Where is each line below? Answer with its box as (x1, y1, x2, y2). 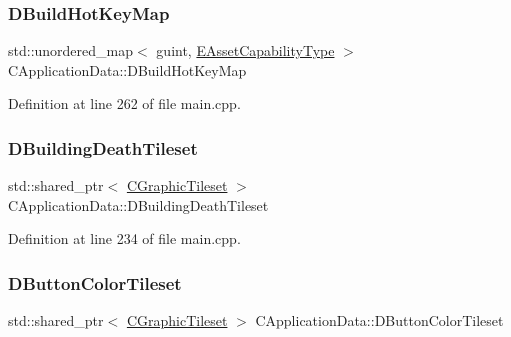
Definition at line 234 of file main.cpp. (8, 228, 241, 249)
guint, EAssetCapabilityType (156, 40, 335, 61)
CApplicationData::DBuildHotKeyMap (8, 59, 247, 80)
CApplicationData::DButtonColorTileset (255, 310, 504, 331)
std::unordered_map (8, 40, 134, 61)
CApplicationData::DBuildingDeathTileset (8, 194, 269, 215)
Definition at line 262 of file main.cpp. (8, 93, 241, 114)
